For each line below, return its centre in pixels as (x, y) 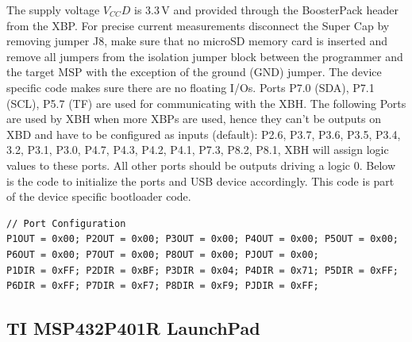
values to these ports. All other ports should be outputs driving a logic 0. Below (201, 165)
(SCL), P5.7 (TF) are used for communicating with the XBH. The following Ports (206, 103)
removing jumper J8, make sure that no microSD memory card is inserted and (197, 41)
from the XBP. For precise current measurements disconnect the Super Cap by (198, 25)
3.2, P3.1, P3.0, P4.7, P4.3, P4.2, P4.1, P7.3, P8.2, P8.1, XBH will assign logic (198, 150)
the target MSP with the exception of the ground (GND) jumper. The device (194, 72)
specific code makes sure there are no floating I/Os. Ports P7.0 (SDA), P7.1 (191, 87)
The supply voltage (53, 10)
